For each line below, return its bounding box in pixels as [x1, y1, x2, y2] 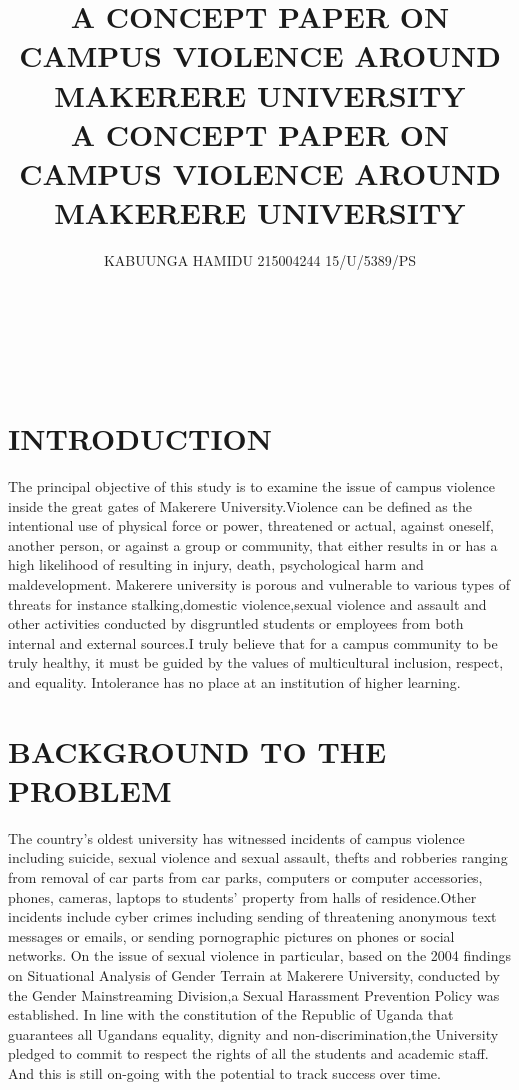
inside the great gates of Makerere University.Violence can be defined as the [8, 495, 472, 516]
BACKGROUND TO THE [8, 730, 387, 771]
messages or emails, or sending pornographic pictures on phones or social [8, 925, 455, 946]
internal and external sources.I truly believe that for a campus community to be [8, 632, 498, 653]
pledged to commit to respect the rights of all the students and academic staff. [8, 1043, 489, 1064]
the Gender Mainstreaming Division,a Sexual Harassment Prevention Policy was [8, 984, 500, 1005]
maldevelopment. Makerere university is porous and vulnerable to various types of [8, 573, 510, 594]
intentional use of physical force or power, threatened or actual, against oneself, [8, 515, 494, 536]
